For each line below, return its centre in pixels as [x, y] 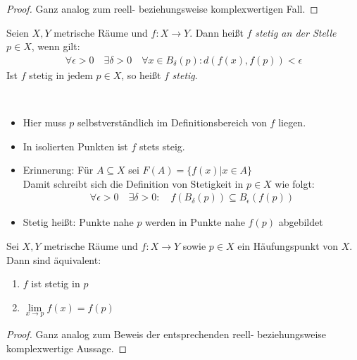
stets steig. [162, 146]
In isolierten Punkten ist [75, 146]
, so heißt [141, 74]
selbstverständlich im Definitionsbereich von [172, 122]
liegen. [292, 122]
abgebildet [301, 222]
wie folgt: [295, 183]
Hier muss [44, 122]
